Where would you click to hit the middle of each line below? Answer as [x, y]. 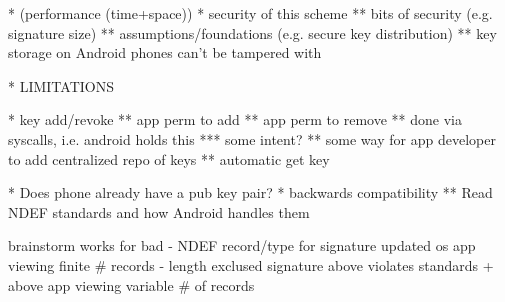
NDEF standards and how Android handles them [159, 211]
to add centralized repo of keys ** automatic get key [169, 158]
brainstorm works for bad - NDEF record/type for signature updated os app [242, 245]
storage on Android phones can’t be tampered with [165, 52]
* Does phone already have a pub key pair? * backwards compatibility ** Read [250, 192]
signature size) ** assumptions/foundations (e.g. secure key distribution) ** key [252, 32]
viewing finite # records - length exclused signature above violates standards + [251, 264]
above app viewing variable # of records [131, 284]
